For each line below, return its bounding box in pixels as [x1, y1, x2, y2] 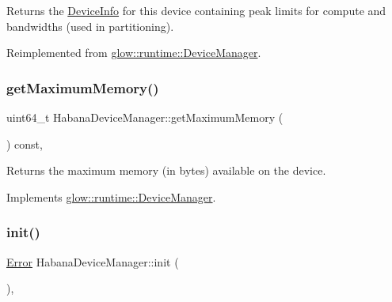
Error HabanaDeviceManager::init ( [6, 253, 179, 270]
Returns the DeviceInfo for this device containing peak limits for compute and [6, 2, 386, 18]
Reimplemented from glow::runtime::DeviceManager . [6, 44, 261, 61]
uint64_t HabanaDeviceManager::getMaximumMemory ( [6, 109, 284, 125]
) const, [6, 135, 43, 152]
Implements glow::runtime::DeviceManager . [6, 188, 216, 205]
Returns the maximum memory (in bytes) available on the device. [6, 162, 326, 179]
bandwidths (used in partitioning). [6, 17, 174, 34]
